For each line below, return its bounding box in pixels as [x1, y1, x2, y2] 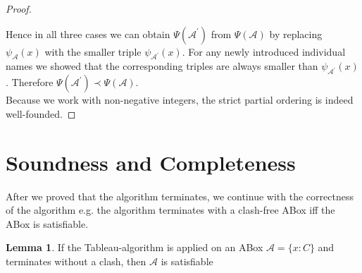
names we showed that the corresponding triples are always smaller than [6, 59, 318, 73]
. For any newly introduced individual [182, 44, 346, 59]
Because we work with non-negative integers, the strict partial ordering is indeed [6, 92, 354, 107]
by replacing [269, 26, 323, 41]
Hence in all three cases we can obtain [6, 26, 170, 41]
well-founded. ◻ [6, 106, 76, 121]
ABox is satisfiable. [6, 216, 89, 231]
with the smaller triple [44, 44, 142, 59]
